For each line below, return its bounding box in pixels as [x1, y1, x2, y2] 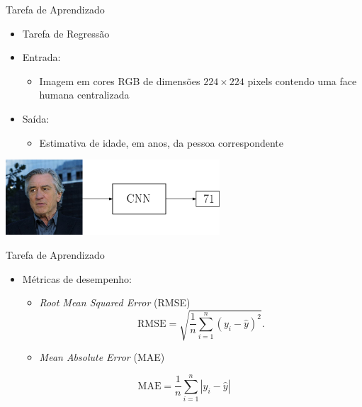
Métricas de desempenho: [22, 271, 132, 286]
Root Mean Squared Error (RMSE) [39, 295, 191, 310]
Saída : [22, 111, 50, 126]
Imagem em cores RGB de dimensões [39, 73, 200, 88]
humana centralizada [39, 87, 130, 102]
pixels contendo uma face [247, 73, 357, 88]
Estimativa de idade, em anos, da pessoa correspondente [39, 135, 284, 150]
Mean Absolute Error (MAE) [39, 350, 165, 364]
